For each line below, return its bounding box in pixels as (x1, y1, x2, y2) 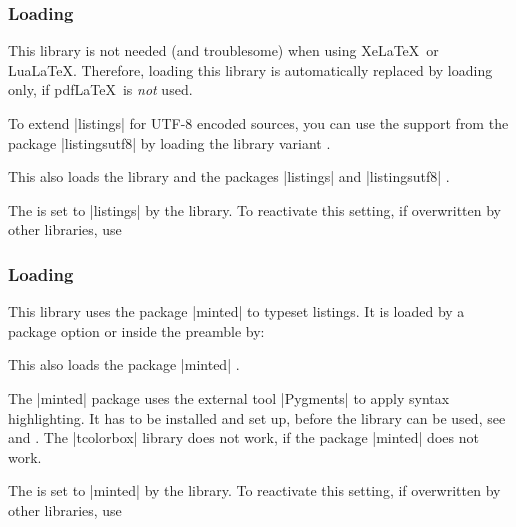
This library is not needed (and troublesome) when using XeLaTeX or (8, 40, 439, 61)
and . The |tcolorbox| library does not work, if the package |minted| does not (8, 427, 479, 448)
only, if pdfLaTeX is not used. (8, 79, 193, 100)
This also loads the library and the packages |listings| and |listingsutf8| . (8, 166, 450, 187)
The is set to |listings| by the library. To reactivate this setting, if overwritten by (8, 199, 501, 220)
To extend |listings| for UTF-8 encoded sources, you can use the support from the (8, 113, 509, 133)
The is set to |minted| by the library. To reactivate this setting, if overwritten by (8, 480, 501, 501)
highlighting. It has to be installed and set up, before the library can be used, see (8, 407, 506, 428)
